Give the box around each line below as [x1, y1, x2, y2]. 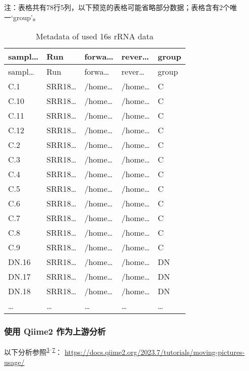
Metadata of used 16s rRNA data [36, 30, 154, 42]
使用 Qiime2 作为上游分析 [4, 325, 106, 338]
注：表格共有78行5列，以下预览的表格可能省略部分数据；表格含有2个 [4, 2, 230, 12]
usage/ [4, 356, 25, 367]
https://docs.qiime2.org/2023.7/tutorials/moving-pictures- [65, 347, 245, 357]
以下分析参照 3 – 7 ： [4, 345, 63, 357]
